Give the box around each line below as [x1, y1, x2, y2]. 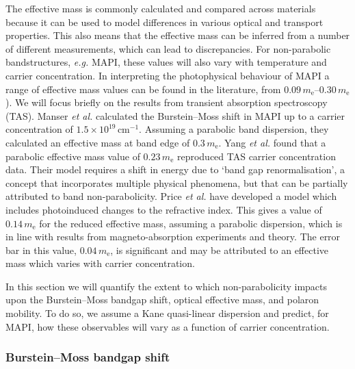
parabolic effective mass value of [5, 149, 140, 163]
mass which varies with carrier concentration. [5, 256, 195, 270]
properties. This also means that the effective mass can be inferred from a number [5, 28, 350, 42]
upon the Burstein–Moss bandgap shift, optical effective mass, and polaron [5, 292, 319, 307]
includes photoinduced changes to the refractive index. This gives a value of [5, 202, 322, 216]
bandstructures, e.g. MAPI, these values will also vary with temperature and [5, 55, 327, 69]
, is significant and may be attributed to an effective [110, 242, 328, 257]
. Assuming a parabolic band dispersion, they [139, 122, 329, 136]
